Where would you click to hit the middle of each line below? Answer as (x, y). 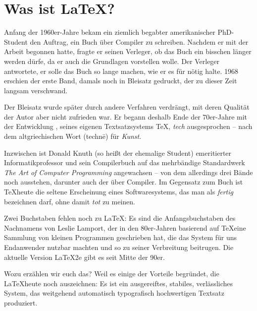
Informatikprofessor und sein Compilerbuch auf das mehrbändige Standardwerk (125, 162)
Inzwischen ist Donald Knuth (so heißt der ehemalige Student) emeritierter (118, 153)
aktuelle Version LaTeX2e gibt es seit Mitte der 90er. (84, 257)
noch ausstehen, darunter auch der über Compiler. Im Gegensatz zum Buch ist (124, 182)
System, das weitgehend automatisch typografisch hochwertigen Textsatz (114, 293)
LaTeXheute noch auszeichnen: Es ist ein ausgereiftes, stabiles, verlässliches (119, 283)
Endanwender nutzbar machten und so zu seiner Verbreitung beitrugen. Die (119, 247)
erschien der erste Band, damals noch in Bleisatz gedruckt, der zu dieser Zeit (121, 81)
